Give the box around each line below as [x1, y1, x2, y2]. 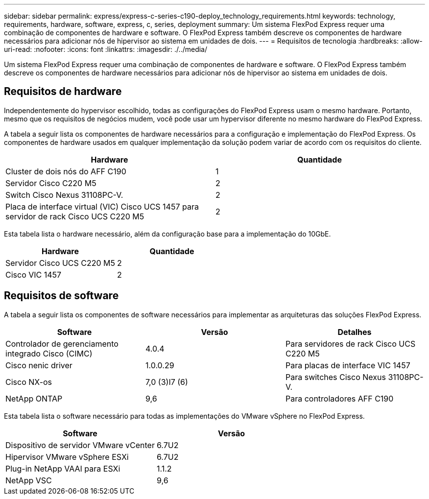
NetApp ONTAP [5, 393, 63, 404]
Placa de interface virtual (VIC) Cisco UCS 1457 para [5, 201, 199, 212]
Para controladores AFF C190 [285, 393, 394, 404]
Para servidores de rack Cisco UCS [285, 338, 416, 349]
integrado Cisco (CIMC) [5, 348, 93, 358]
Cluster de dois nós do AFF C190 [5, 166, 126, 176]
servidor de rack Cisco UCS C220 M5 [5, 211, 144, 221]
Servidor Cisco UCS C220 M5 [5, 258, 115, 268]
